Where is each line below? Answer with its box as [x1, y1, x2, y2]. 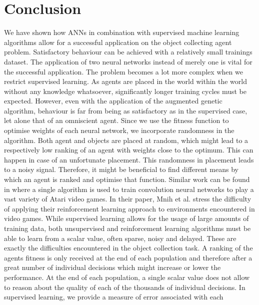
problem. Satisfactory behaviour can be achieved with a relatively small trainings [4, 46, 252, 57]
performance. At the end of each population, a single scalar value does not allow [4, 271, 250, 282]
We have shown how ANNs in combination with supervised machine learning [4, 27, 239, 37]
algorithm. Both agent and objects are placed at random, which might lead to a [4, 134, 248, 145]
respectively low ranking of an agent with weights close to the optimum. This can [4, 144, 253, 155]
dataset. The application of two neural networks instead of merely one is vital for [4, 56, 252, 66]
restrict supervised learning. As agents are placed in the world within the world [4, 76, 247, 86]
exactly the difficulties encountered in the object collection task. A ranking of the [4, 242, 253, 253]
